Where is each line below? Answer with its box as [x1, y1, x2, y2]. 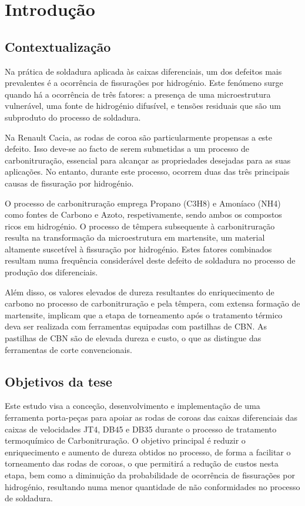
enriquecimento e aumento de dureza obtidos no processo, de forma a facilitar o [5, 445, 291, 458]
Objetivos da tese [5, 372, 112, 390]
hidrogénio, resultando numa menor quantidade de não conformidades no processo [5, 480, 300, 492]
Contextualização [5, 37, 111, 55]
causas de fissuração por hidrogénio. [5, 177, 134, 189]
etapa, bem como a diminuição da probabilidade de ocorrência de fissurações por [5, 469, 295, 481]
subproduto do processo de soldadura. [5, 111, 141, 123]
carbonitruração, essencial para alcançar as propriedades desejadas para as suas [5, 154, 291, 166]
